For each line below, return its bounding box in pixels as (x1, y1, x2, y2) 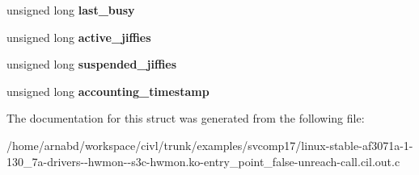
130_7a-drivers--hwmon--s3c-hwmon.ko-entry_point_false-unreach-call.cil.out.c (6, 152, 400, 169)
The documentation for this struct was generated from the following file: (6, 110, 365, 127)
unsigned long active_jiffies (6, 28, 151, 45)
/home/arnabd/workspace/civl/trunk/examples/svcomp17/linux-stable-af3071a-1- (6, 136, 413, 153)
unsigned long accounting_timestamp (6, 82, 209, 99)
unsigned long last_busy (6, 2, 135, 18)
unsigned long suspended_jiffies (6, 56, 177, 73)
